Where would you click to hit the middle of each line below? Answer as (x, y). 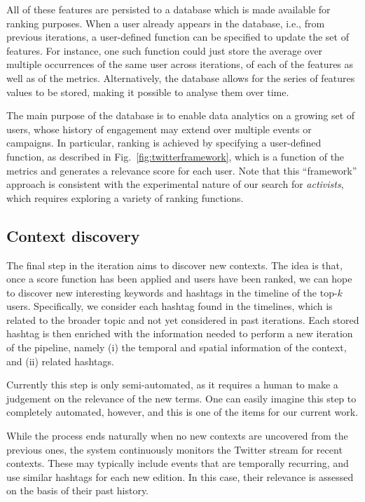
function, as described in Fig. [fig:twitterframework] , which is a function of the (175, 156)
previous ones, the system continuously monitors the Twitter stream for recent (174, 449)
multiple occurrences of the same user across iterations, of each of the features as (180, 64)
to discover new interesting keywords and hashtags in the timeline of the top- (172, 292)
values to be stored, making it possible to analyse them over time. (148, 91)
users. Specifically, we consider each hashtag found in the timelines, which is (170, 306)
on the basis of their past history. (78, 490)
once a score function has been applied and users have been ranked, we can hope (179, 279)
